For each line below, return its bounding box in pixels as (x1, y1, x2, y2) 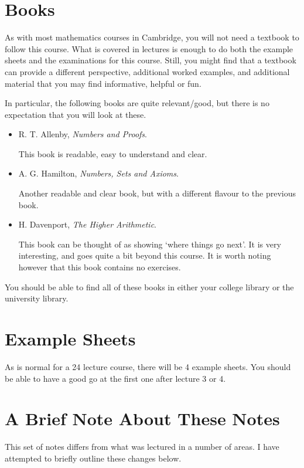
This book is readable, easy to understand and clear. (18, 147, 207, 160)
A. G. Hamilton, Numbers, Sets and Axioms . (18, 167, 179, 179)
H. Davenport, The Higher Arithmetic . (18, 218, 156, 230)
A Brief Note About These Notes (5, 406, 280, 430)
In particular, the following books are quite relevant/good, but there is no (5, 97, 269, 109)
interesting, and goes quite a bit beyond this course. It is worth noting (18, 249, 271, 262)
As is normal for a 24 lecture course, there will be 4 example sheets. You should (5, 360, 291, 372)
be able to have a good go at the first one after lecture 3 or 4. (5, 372, 226, 384)
